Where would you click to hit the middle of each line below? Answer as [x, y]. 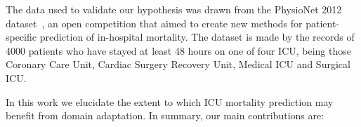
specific [21, 37]
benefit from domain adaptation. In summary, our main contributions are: [165, 115]
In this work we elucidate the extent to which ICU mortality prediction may [170, 101]
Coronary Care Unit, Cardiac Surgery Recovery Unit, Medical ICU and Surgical [178, 64]
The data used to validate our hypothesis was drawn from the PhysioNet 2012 [174, 9]
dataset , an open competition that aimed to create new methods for [154, 23]
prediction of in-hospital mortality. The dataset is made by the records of [197, 37]
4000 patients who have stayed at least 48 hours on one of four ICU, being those [178, 50]
